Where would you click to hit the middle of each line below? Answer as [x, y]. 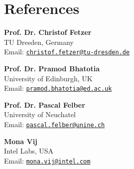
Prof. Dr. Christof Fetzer [48, 32]
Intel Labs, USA [29, 151]
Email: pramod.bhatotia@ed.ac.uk [58, 88]
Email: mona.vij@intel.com [47, 160]
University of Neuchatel [40, 114]
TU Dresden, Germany [39, 42]
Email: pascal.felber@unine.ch [55, 124]
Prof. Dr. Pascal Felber [45, 104]
